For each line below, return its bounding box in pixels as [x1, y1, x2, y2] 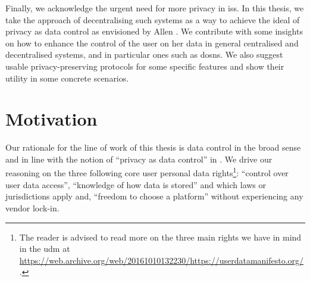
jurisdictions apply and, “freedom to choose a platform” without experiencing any [5, 190, 303, 202]
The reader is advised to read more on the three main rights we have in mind [19, 230, 302, 243]
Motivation [5, 107, 98, 131]
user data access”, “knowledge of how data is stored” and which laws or [5, 178, 267, 191]
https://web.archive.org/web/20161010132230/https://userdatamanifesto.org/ [19, 254, 304, 266]
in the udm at [19, 242, 70, 255]
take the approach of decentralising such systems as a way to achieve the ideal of [5, 13, 300, 26]
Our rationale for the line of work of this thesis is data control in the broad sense [5, 141, 301, 154]
